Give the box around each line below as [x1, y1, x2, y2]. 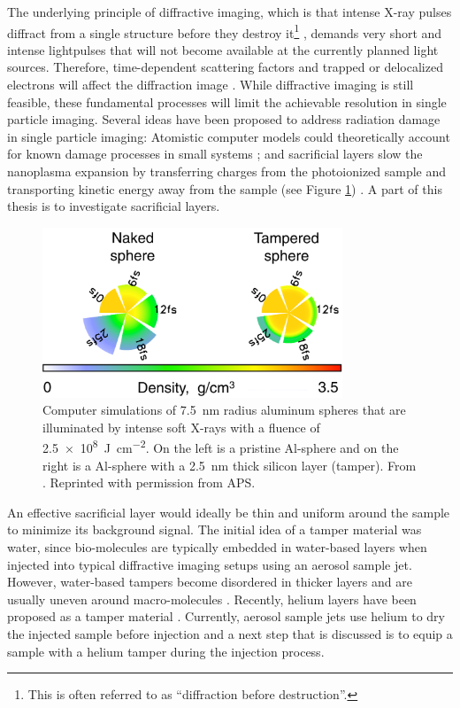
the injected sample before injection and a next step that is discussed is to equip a [7, 624, 453, 642]
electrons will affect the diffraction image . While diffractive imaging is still [7, 75, 414, 94]
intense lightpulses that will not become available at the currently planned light [7, 40, 439, 58]
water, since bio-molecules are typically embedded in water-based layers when [7, 537, 427, 556]
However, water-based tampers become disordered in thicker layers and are [7, 572, 412, 591]
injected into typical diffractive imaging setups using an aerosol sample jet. [7, 555, 412, 573]
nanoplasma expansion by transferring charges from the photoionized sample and [7, 162, 447, 180]
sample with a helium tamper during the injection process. [7, 642, 325, 660]
